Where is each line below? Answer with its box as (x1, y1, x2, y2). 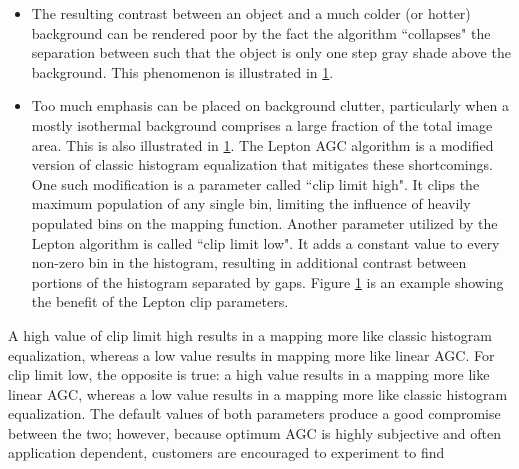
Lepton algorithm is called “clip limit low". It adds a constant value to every (31, 232, 500, 253)
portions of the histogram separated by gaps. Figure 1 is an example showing (31, 271, 504, 292)
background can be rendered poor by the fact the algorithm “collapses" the (31, 22, 491, 43)
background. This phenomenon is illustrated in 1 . (31, 61, 334, 82)
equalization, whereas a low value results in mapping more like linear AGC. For (8, 344, 495, 365)
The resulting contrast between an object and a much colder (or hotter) (31, 3, 471, 23)
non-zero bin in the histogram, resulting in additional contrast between (31, 252, 467, 273)
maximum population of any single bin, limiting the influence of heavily (31, 193, 471, 214)
